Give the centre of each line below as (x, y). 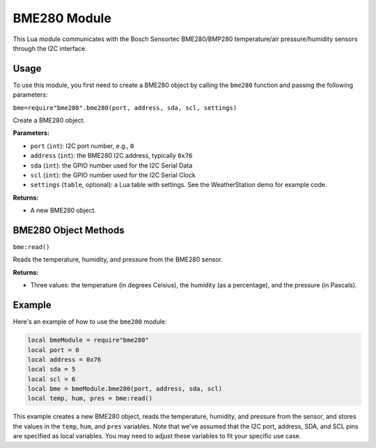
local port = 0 (53, 350)
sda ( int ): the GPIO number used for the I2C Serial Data (111, 165)
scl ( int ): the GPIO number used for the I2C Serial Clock (113, 175)
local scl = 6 (52, 379)
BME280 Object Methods (69, 230)
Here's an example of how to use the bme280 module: (90, 322)
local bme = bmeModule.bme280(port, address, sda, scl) (125, 389)
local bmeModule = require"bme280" (88, 340)
